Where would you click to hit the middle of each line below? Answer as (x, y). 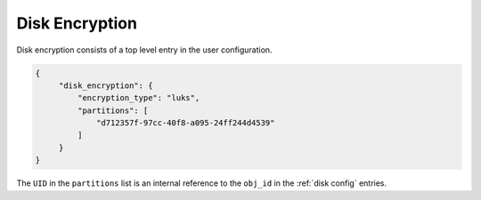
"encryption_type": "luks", (139, 98)
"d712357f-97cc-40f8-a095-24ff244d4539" (186, 123)
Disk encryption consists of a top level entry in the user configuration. (144, 50)
